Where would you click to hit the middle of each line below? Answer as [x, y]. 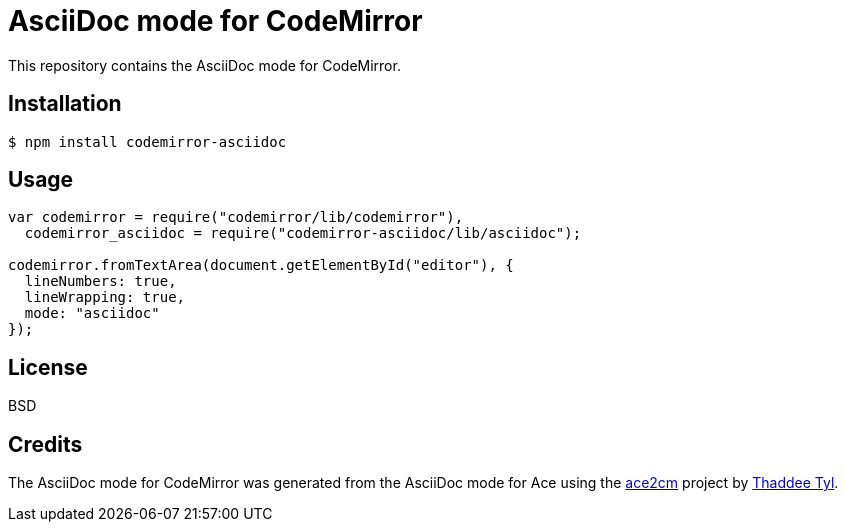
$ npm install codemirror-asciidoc [147, 141]
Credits [45, 444]
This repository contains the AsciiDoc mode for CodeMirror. [204, 65]
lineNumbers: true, [100, 281]
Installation [65, 104]
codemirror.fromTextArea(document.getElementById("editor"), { [261, 265]
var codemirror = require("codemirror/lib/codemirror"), [236, 217]
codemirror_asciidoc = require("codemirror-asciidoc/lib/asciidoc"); [303, 233]
